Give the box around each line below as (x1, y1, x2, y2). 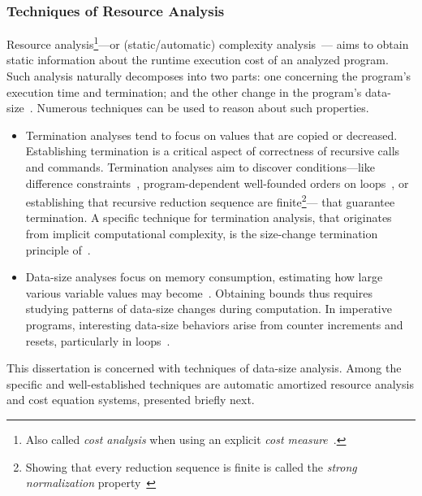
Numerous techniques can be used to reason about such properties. (37, 99, 369, 116)
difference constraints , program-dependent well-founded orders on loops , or (25, 174, 409, 191)
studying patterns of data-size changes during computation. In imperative (25, 300, 392, 317)
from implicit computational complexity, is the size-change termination (25, 225, 378, 242)
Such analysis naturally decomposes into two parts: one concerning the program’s (6, 67, 411, 85)
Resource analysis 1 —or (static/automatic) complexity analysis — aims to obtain (6, 33, 409, 52)
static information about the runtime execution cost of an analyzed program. (6, 51, 389, 68)
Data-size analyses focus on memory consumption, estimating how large (25, 268, 383, 285)
